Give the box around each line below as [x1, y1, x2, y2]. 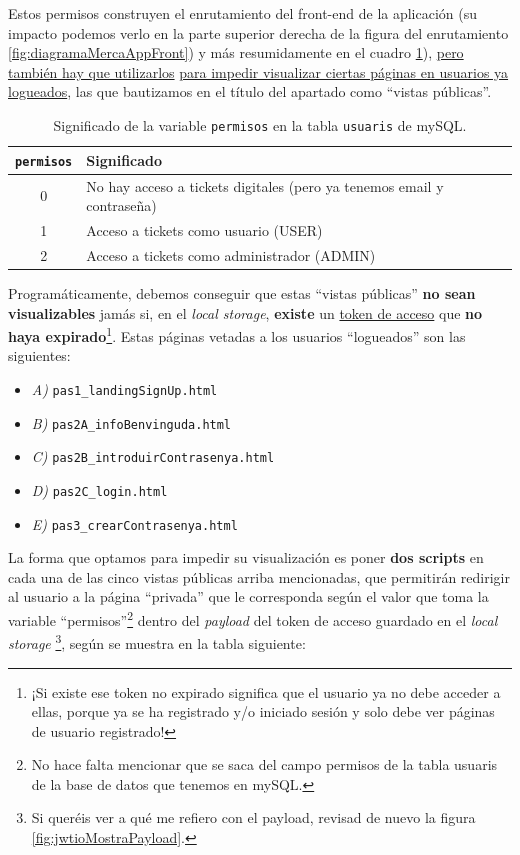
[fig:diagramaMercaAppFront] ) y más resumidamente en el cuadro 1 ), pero [8, 42, 464, 63]
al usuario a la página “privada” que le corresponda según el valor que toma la [8, 586, 489, 607]
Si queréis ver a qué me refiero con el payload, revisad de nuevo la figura [31, 807, 476, 828]
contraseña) [86, 195, 157, 216]
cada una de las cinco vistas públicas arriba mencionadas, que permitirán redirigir [8, 566, 510, 587]
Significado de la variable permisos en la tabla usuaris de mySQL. [53, 114, 467, 135]
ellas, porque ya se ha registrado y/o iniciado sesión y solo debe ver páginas [31, 701, 495, 722]
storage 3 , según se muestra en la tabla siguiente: [8, 630, 306, 653]
